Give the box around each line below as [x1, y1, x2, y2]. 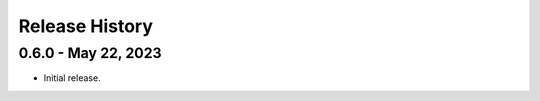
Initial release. [43, 72, 101, 84]
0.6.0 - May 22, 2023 [18, 44, 162, 62]
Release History [18, 15, 154, 37]
